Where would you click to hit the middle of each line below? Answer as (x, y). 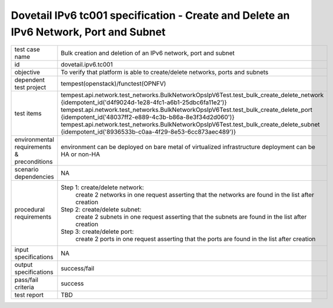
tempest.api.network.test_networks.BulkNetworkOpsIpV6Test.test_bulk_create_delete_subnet (190, 125)
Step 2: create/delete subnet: (101, 210)
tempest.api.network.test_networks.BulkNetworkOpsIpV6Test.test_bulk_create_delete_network (192, 95)
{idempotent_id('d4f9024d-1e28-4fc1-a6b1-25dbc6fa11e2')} (144, 102)
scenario (26, 170)
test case (27, 49)
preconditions (34, 162)
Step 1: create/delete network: (102, 187)
